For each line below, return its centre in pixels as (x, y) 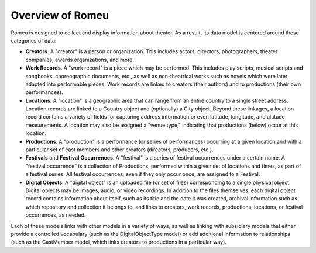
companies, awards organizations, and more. (80, 60)
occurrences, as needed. (56, 215)
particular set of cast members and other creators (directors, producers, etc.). (119, 150)
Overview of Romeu (60, 15)
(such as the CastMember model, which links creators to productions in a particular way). (118, 242)
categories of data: (34, 40)
